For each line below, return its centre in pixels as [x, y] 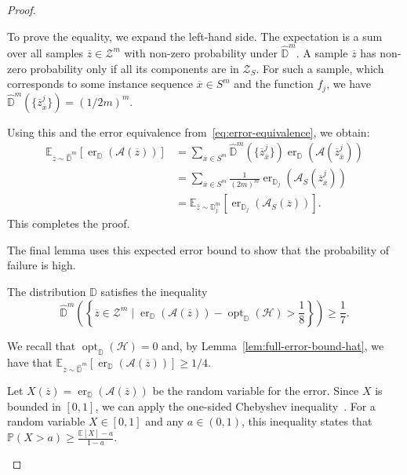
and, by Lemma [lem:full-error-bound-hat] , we [273, 345]
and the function [274, 84]
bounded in [34, 406]
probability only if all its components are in [134, 68]
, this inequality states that [307, 421]
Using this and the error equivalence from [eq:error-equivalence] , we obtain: [189, 132]
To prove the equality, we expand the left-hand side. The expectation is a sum [195, 36]
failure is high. [42, 265]
